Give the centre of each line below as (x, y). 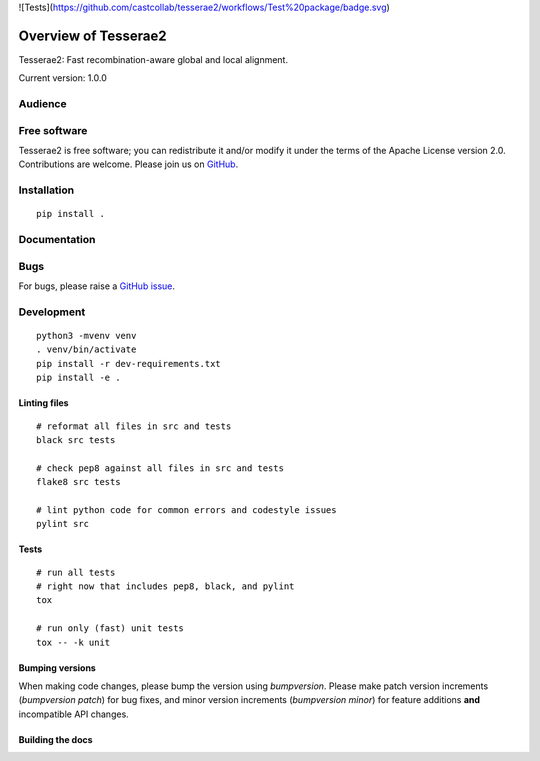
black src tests (76, 439)
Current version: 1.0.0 (62, 78)
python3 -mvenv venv (86, 335)
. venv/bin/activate (86, 349)
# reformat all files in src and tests (134, 426)
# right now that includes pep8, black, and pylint (165, 586)
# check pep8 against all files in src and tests (160, 468)
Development (52, 312)
